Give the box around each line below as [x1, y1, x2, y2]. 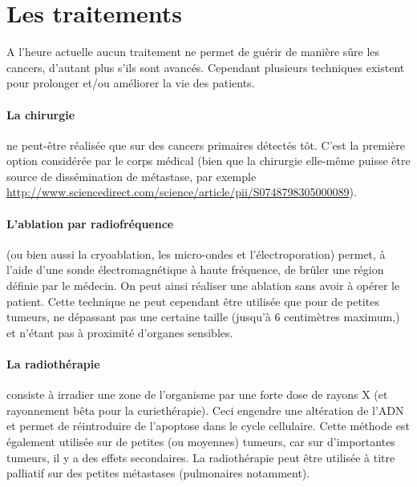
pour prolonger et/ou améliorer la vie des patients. [6, 74, 255, 91]
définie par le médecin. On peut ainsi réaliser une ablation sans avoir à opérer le [6, 277, 400, 294]
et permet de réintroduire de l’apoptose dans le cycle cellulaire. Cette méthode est [6, 417, 410, 434]
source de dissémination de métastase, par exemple [6, 167, 257, 184]
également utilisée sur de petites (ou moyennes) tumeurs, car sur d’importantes [6, 433, 395, 450]
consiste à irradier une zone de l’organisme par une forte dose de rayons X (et [6, 386, 388, 403]
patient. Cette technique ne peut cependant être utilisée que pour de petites [6, 292, 379, 309]
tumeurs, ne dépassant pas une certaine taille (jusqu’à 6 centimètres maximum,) [6, 308, 400, 325]
